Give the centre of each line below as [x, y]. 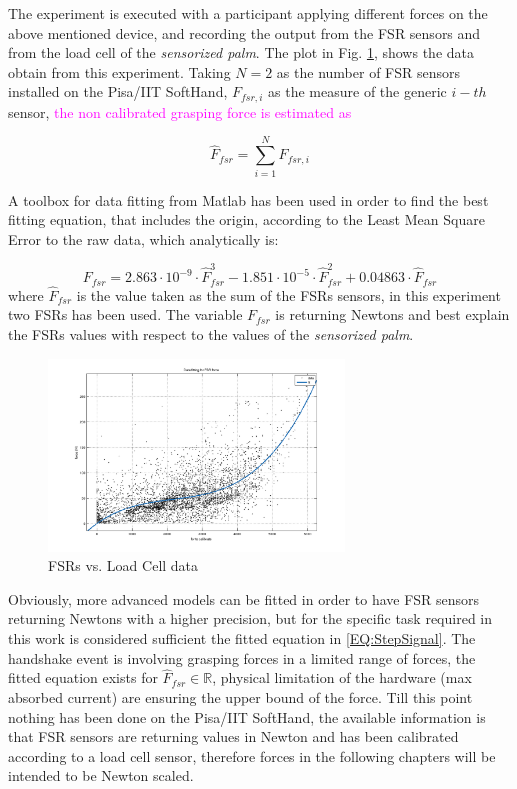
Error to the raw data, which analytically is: [143, 238]
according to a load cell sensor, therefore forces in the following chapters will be [252, 755]
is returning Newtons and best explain [392, 314]
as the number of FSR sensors [368, 71]
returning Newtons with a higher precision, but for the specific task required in [250, 618]
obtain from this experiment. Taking [119, 71]
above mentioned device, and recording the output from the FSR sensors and [244, 32]
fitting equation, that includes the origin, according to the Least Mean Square [246, 219]
